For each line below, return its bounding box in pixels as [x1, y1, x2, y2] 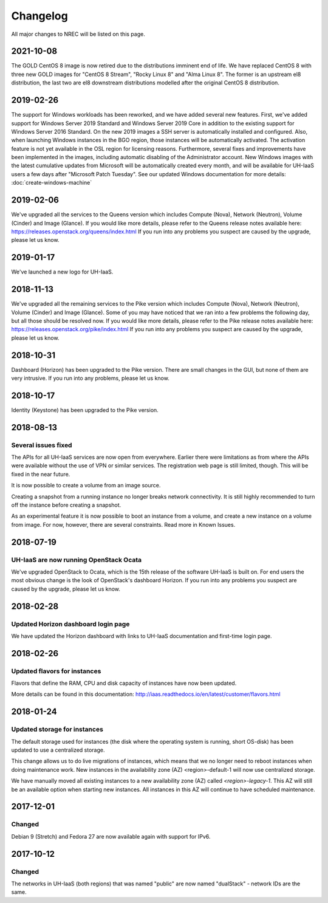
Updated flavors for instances [11, 667, 101, 675]
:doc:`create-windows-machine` [11, 179, 92, 187]
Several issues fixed [11, 441, 72, 449]
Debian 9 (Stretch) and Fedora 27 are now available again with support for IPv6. [11, 833, 211, 840]
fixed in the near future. [11, 470, 70, 478]
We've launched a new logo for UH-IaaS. [11, 268, 114, 276]
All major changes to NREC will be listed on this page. [11, 30, 145, 38]
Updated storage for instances [11, 725, 103, 733]
